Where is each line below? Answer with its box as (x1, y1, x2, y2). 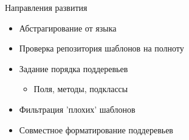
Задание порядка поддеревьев (19, 62, 128, 75)
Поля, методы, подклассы (33, 82, 128, 95)
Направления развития (5, 1, 88, 13)
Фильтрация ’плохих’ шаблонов (19, 102, 136, 115)
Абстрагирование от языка (19, 21, 117, 34)
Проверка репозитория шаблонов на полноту (19, 42, 184, 55)
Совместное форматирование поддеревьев (19, 123, 173, 136)
